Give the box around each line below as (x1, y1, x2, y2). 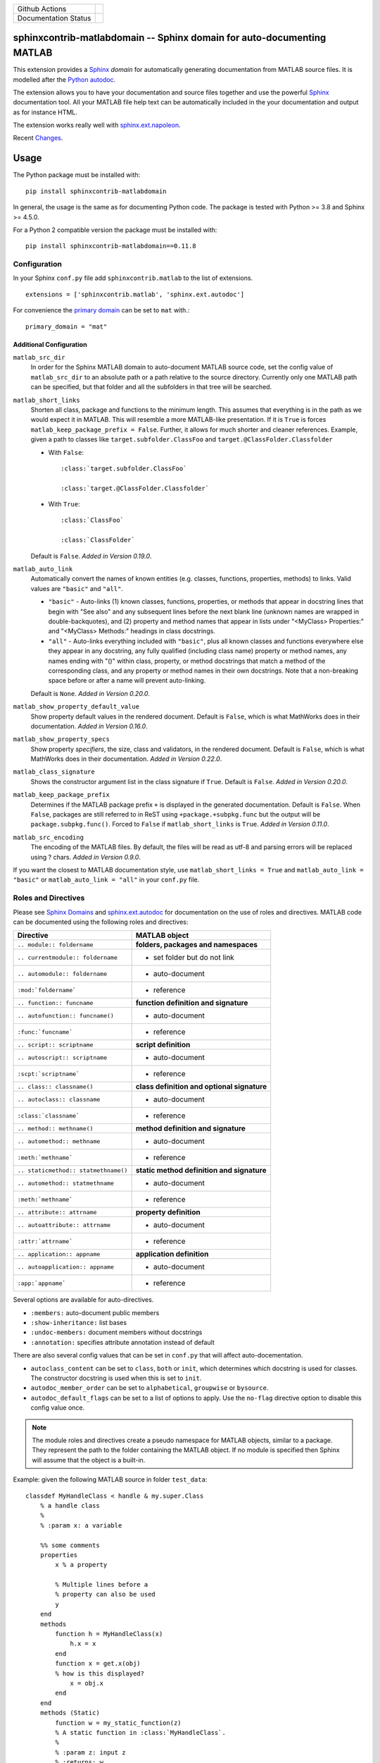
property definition (135, 1207, 201, 1217)
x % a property (55, 1561, 108, 1569)
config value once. (30, 1403, 85, 1412)
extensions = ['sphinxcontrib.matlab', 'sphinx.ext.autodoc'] (25, 290, 245, 298)
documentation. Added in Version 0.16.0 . (30, 721, 148, 730)
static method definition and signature (135, 1166, 267, 1176)
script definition (135, 1040, 191, 1050)
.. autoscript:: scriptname (17, 1054, 108, 1061)
